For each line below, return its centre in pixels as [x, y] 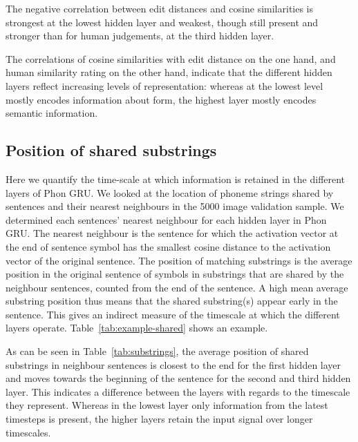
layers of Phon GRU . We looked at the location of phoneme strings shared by [170, 192]
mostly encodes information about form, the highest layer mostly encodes [161, 99]
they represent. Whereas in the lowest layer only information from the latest [167, 405]
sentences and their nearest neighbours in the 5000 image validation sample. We [175, 206]
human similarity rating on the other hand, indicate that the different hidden [169, 72]
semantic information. [52, 113]
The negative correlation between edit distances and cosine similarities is [160, 8]
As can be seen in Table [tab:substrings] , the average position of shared [157, 351]
